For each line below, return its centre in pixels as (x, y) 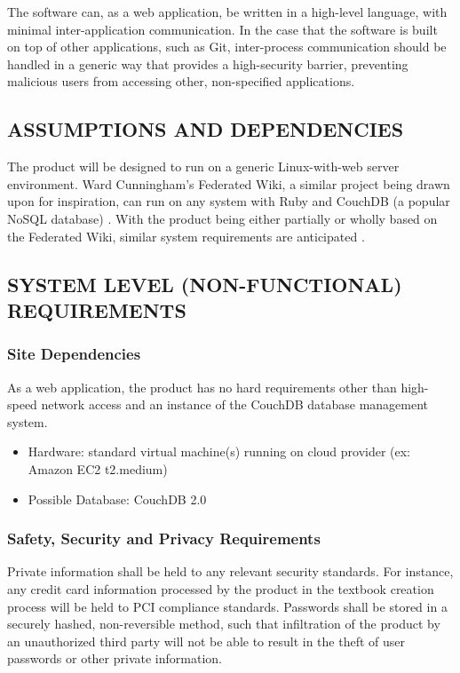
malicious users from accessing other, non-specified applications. (181, 81)
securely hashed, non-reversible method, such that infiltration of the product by (224, 624)
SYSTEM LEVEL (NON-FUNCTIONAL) (205, 284)
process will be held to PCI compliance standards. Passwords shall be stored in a (227, 606)
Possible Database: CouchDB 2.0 (117, 499)
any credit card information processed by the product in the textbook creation (221, 588)
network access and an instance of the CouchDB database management (235, 404)
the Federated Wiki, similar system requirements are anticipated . (186, 236)
